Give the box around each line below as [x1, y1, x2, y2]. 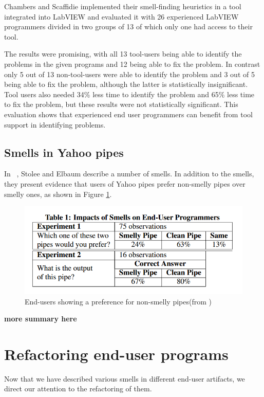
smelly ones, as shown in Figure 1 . [4, 188, 112, 199]
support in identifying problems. [4, 119, 106, 130]
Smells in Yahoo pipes [4, 144, 124, 160]
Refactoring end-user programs [4, 343, 229, 364]
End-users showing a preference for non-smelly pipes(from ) [25, 296, 212, 306]
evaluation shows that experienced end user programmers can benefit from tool [4, 109, 253, 119]
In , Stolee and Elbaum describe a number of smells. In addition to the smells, [4, 168, 254, 179]
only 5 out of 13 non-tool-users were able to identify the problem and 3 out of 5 [4, 68, 255, 79]
